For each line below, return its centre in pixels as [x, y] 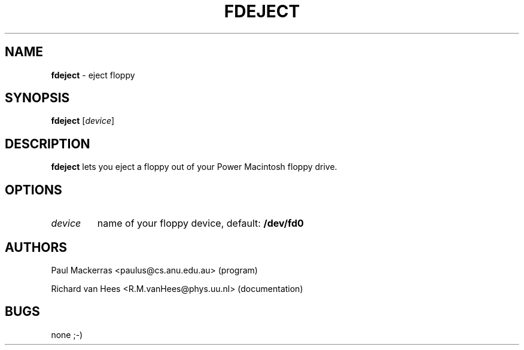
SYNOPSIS [37, 98]
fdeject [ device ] [83, 121]
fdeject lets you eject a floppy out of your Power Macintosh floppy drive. [194, 167]
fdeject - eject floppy [93, 75]
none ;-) [67, 334]
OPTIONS [33, 190]
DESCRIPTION [48, 144]
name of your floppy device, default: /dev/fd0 [200, 223]
